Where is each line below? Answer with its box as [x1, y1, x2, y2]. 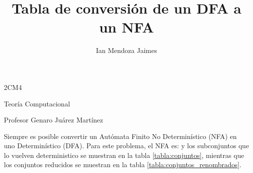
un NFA [99, 17, 154, 37]
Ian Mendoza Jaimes [96, 45, 157, 55]
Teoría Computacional [4, 98, 70, 108]
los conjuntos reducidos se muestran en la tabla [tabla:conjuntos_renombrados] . [4, 159, 242, 170]
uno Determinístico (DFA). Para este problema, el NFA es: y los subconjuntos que [4, 140, 249, 151]
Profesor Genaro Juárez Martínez [4, 115, 103, 125]
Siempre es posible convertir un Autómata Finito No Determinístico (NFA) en [4, 131, 237, 141]
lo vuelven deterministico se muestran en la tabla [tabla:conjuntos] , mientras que [4, 150, 244, 160]
